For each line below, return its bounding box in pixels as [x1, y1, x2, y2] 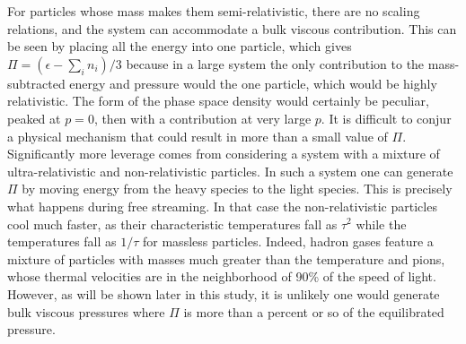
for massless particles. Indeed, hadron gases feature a [143, 232, 434, 251]
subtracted [7, 73, 66, 92]
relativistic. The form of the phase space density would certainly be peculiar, [7, 91, 429, 110]
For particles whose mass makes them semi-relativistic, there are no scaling [7, 2, 420, 20]
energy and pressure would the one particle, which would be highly [69, 73, 437, 92]
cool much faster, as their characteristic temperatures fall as [7, 214, 338, 233]
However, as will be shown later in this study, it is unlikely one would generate [7, 284, 440, 303]
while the [356, 214, 407, 233]
